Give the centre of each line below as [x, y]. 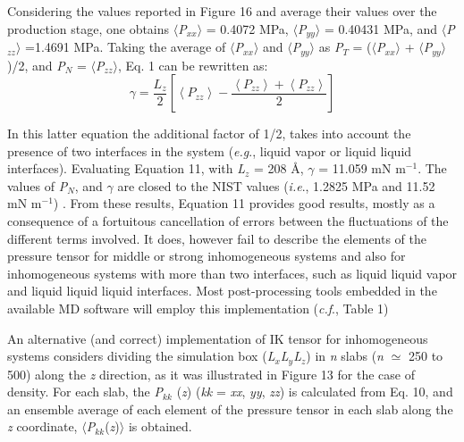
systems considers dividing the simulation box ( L [141, 356]
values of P [38, 185]
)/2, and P [36, 65]
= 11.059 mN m [362, 168]
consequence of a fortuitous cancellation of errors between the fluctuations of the [228, 221]
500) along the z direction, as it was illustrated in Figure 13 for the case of [211, 374]
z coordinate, [42, 426]
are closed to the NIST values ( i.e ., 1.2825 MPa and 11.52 [276, 185]
